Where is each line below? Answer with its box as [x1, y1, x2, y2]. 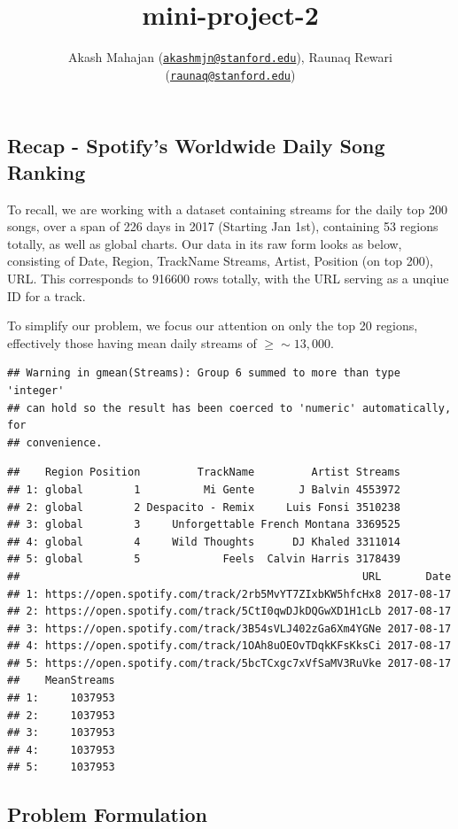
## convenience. [7, 436, 103, 449]
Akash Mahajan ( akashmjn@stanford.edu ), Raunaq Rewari [68, 48, 392, 66]
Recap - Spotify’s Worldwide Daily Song [7, 132, 385, 159]
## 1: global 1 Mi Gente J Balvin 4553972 [7, 483, 400, 496]
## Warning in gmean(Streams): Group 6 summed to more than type [7, 367, 400, 380]
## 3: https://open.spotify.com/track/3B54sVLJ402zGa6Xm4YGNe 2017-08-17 [7, 622, 452, 635]
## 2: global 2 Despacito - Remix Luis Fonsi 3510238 [7, 500, 400, 514]
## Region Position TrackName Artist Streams [7, 466, 400, 479]
